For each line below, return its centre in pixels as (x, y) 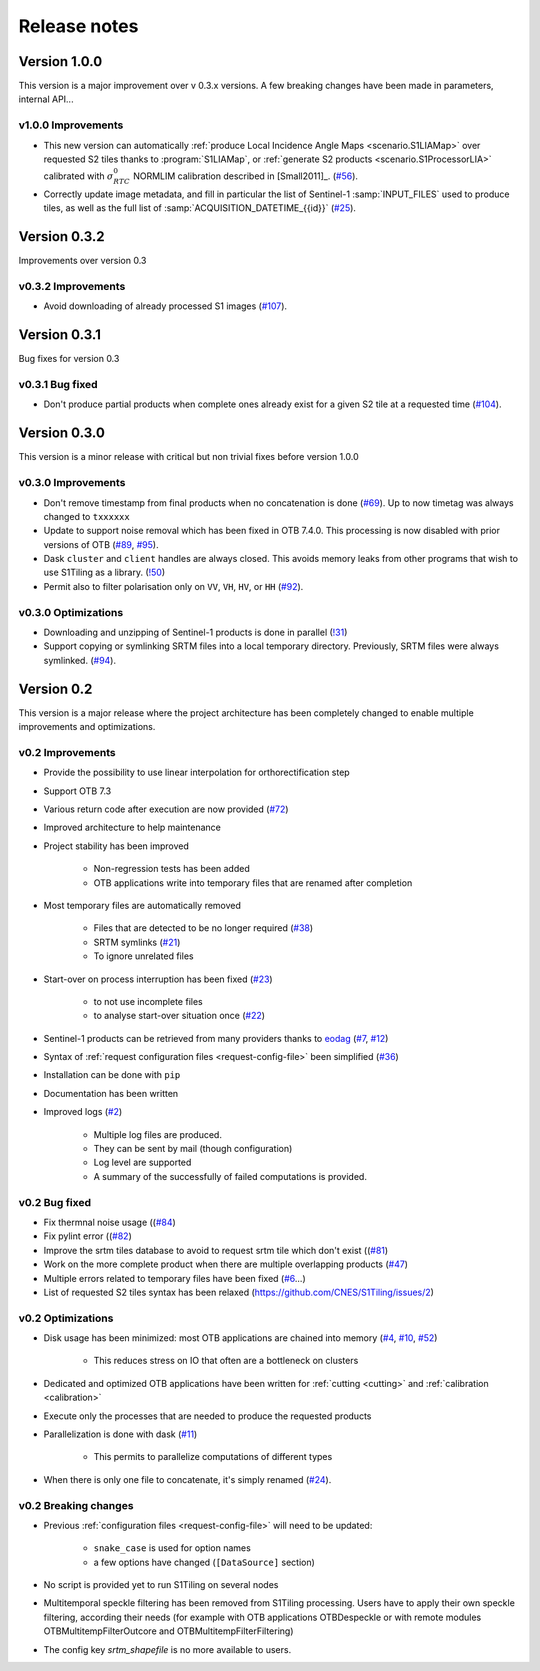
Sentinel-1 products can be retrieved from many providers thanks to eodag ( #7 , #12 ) (216, 1038)
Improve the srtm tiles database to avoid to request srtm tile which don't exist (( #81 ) (216, 1250)
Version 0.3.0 (61, 433)
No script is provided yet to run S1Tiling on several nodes (161, 1585)
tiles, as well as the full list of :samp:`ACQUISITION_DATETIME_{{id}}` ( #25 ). (200, 208)
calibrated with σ (78, 176)
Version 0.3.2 (61, 236)
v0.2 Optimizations (66, 1318)
